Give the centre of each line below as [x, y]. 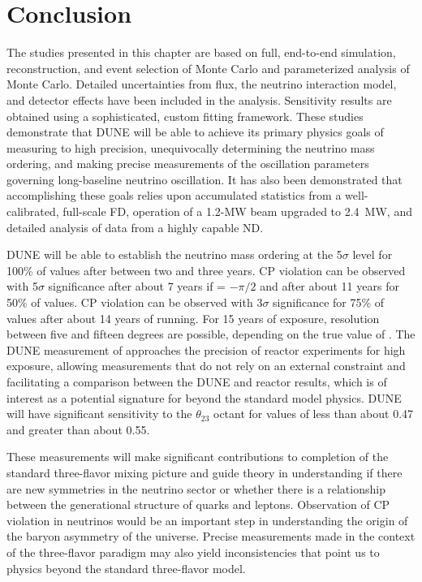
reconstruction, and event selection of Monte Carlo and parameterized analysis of [208, 68]
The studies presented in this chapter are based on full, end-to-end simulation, [201, 52]
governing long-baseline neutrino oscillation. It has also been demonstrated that [205, 179]
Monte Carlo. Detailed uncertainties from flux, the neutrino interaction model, [202, 84]
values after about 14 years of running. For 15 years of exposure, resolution [193, 318]
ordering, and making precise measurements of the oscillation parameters [188, 164]
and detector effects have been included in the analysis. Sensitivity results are [199, 99]
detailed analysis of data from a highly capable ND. [135, 227]
